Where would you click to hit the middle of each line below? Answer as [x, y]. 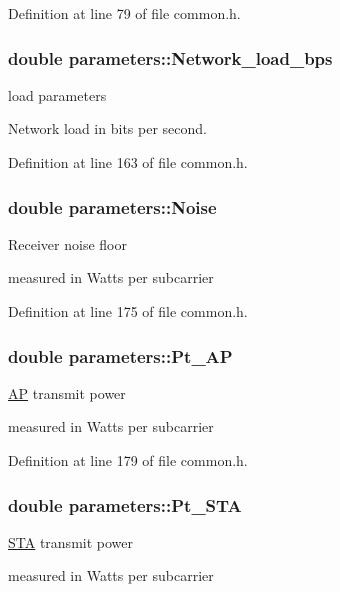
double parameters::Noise [112, 206]
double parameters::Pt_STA [125, 504]
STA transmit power [70, 541]
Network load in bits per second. [107, 128]
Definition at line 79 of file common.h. [124, 13]
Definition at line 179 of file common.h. [128, 460]
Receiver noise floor [67, 243]
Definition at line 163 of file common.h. [128, 162]
